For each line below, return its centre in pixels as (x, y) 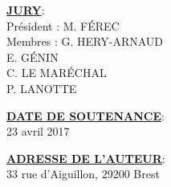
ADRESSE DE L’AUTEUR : (86, 158)
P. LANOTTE (42, 88)
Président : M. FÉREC (63, 25)
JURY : (26, 10)
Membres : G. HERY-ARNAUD (85, 41)
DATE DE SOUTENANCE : (85, 115)
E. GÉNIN (33, 57)
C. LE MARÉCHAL (57, 73)
